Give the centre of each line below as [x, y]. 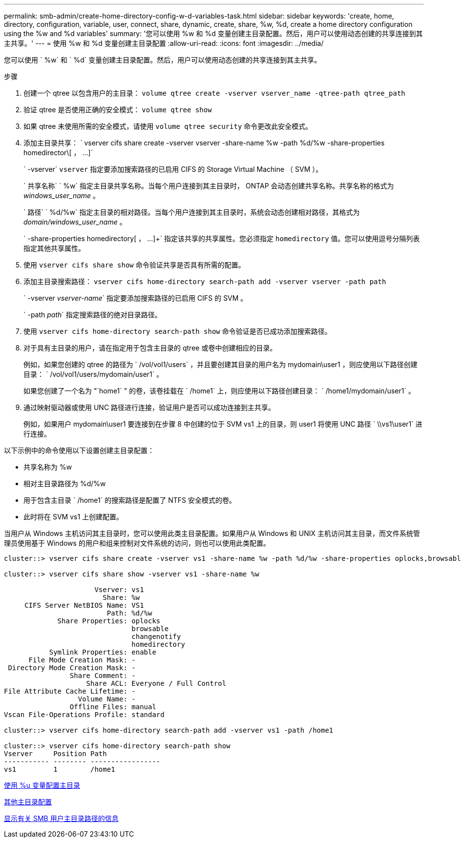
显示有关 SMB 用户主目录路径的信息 [61, 818]
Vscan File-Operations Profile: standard [84, 715]
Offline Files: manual [113, 707]
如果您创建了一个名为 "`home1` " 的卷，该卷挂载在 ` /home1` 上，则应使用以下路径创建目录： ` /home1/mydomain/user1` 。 [219, 391]
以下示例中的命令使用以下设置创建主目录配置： [79, 450]
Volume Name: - [107, 699]
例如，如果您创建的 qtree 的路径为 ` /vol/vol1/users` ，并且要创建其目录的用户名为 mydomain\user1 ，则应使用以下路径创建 [220, 364]
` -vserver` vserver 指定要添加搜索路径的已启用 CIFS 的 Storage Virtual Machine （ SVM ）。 [173, 169]
